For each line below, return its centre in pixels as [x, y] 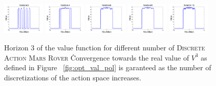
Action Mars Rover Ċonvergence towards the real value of [97, 57]
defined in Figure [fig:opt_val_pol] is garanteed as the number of [108, 67]
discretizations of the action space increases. [73, 77]
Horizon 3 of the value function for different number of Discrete [105, 48]
